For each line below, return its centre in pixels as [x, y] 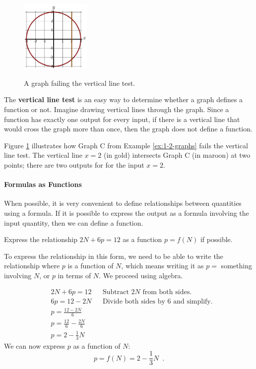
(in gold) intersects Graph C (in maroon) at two [177, 155]
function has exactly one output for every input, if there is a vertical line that [122, 119]
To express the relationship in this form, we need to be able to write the [114, 256]
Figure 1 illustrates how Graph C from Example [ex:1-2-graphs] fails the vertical [126, 145]
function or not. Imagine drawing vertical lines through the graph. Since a [117, 109]
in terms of [74, 275]
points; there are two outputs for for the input [74, 164]
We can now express [35, 345]
